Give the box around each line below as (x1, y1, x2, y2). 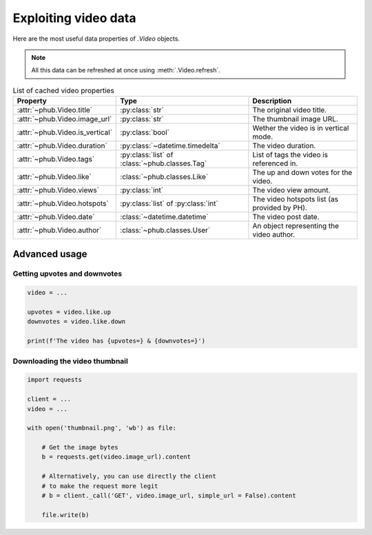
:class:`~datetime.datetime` (120, 212, 209, 222)
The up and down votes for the (252, 168, 353, 177)
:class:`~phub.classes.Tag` (120, 159, 207, 168)
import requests (27, 376, 83, 384)
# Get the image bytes (41, 443, 118, 452)
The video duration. (252, 141, 316, 151)
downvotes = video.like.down (27, 318, 126, 325)
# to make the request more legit (41, 482, 158, 489)
